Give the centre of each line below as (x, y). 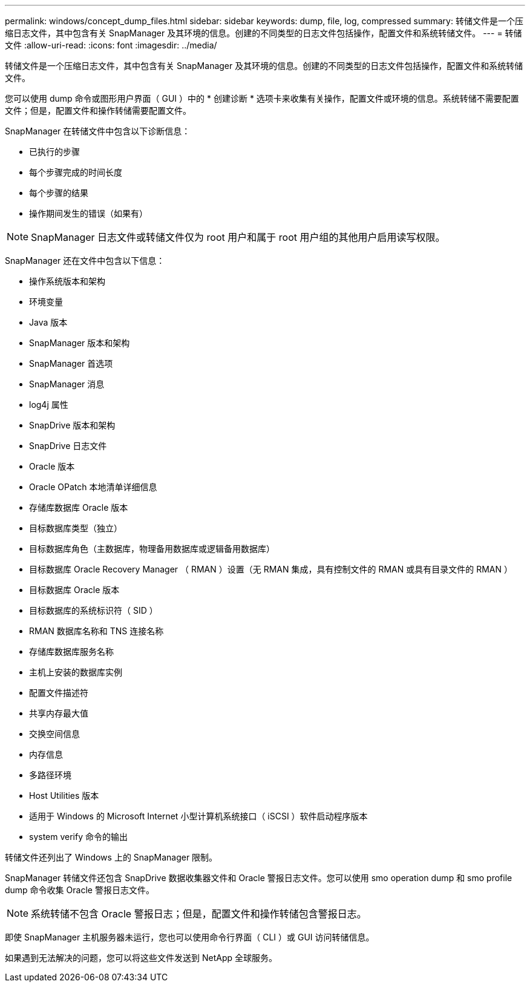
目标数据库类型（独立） (76, 528)
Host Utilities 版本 (64, 795)
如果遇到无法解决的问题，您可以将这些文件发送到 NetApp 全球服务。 (141, 958)
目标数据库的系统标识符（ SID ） (93, 610)
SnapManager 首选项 (71, 363)
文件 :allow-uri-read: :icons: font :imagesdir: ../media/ (111, 45)
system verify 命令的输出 (78, 837)
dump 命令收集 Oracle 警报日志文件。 (80, 890)
